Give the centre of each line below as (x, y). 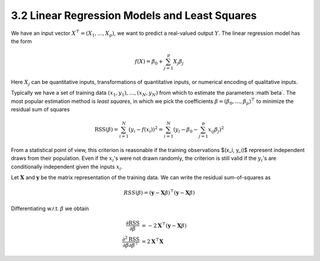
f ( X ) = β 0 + (149, 62)
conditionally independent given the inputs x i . (67, 167)
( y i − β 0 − (185, 130)
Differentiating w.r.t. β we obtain (50, 208)
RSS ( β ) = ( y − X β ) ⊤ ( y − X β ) (159, 192)
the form (21, 41)
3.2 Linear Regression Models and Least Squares (134, 15)
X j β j (178, 62)
